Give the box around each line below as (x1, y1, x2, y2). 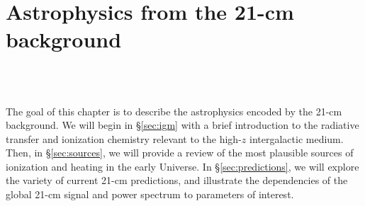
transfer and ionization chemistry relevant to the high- (6, 131, 242, 146)
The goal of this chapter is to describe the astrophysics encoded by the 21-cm (6, 103, 342, 118)
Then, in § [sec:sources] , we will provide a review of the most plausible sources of (6, 145, 354, 160)
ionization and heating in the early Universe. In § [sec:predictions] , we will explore (6, 159, 359, 173)
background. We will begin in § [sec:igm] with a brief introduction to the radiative (6, 118, 359, 132)
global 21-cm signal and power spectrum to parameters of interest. (6, 187, 294, 202)
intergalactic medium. (249, 131, 344, 146)
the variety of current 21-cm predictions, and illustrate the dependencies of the (6, 173, 348, 188)
